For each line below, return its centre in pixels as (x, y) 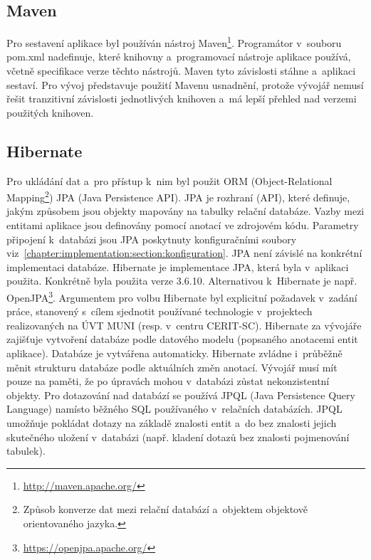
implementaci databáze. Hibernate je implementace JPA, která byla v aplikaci (178, 266)
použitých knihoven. (50, 112)
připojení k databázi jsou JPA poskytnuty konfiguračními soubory (152, 239)
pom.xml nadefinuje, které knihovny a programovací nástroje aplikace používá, (179, 57)
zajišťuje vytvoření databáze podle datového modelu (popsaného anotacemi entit (182, 339)
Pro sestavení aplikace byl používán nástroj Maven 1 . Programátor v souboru (174, 42)
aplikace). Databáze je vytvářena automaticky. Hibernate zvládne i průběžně (174, 353)
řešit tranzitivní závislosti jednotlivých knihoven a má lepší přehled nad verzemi (182, 99)
